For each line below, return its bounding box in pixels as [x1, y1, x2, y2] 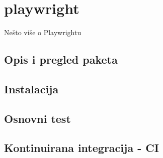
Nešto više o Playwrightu [4, 27, 81, 38]
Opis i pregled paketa [4, 52, 118, 67]
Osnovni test [4, 110, 71, 126]
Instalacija [4, 81, 59, 96]
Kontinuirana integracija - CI [4, 140, 159, 155]
